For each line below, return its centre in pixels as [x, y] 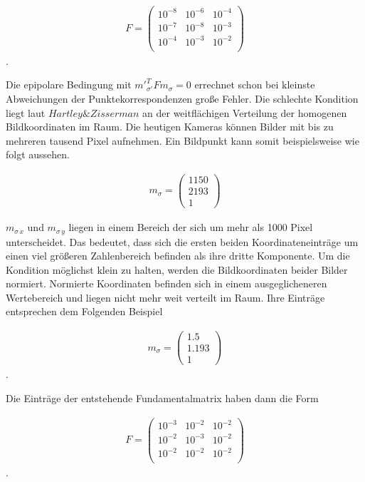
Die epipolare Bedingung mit [69, 84]
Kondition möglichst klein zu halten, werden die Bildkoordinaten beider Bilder [177, 269]
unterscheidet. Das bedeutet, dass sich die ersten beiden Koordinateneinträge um [182, 241]
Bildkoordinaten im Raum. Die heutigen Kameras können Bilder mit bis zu [170, 127]
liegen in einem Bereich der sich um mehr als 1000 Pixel [191, 227]
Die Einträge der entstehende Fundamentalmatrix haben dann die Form [162, 398]
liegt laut [26, 112]
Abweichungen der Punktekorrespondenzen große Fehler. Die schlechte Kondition [182, 98]
